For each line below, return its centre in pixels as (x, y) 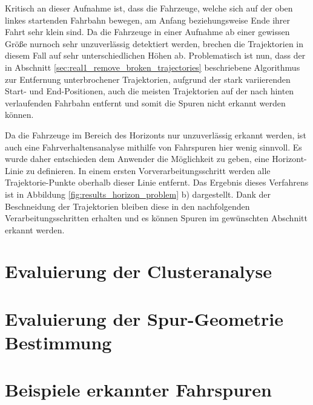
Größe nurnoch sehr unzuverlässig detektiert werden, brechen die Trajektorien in (154, 43)
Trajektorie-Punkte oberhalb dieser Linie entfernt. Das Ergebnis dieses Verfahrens (157, 182)
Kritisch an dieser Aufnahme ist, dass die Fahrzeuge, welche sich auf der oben (149, 8)
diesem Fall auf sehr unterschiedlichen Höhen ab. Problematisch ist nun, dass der (155, 55)
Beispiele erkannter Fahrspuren (138, 390)
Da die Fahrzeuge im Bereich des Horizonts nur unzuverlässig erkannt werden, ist (156, 134)
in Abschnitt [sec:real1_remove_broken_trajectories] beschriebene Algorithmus (153, 67)
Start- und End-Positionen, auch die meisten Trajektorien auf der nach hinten (150, 91)
